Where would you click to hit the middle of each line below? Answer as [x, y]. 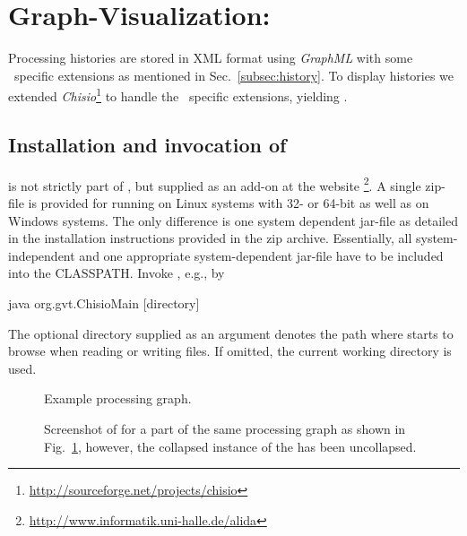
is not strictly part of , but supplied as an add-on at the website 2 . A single [215, 184]
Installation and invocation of [147, 144]
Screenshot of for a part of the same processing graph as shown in [225, 428]
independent [42, 255]
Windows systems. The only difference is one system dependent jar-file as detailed [233, 220]
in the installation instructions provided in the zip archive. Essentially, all [210, 238]
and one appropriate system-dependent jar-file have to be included [261, 255]
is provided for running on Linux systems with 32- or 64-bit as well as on [229, 203]
